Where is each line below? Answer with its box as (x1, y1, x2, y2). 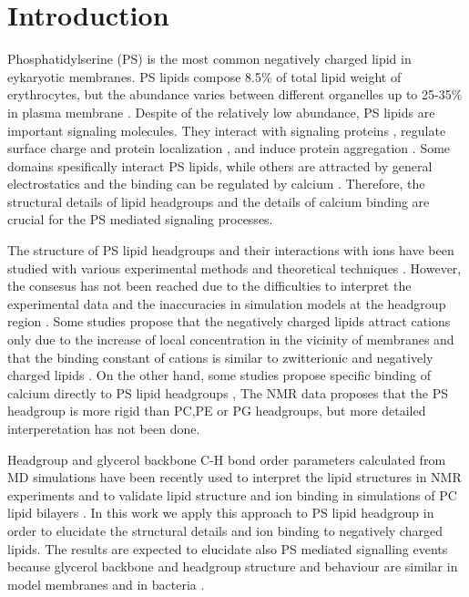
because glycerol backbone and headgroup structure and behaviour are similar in (7, 557, 458, 576)
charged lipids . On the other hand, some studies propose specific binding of (7, 365, 431, 385)
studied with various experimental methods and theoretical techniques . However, (7, 258, 462, 277)
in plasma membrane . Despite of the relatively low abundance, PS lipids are (7, 102, 435, 121)
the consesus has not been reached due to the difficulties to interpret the (7, 276, 412, 295)
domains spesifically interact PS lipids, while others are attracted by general (7, 156, 433, 175)
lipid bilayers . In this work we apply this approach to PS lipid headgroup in (7, 503, 434, 522)
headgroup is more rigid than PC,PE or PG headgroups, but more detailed (7, 401, 426, 420)
